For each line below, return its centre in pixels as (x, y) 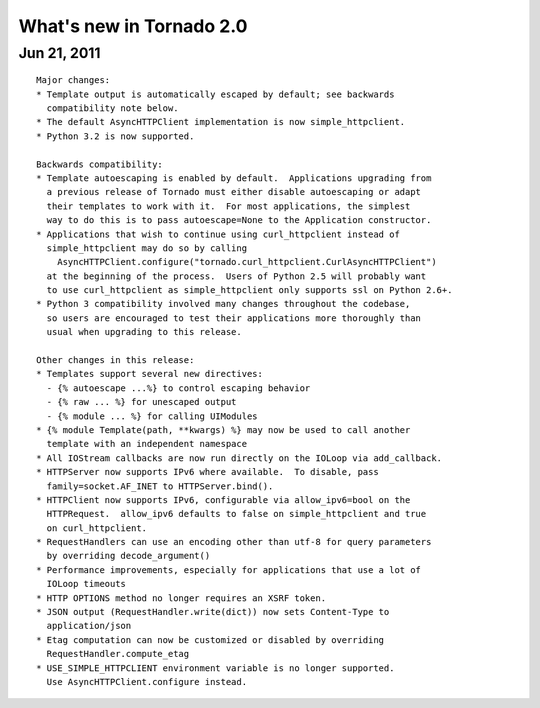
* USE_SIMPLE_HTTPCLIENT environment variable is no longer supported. (215, 668)
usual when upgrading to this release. (144, 332)
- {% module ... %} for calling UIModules (152, 416)
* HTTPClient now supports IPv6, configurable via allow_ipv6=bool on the (223, 499)
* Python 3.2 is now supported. (115, 136)
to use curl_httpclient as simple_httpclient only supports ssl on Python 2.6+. (249, 290)
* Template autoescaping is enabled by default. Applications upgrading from (234, 178)
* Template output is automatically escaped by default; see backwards (215, 94)
